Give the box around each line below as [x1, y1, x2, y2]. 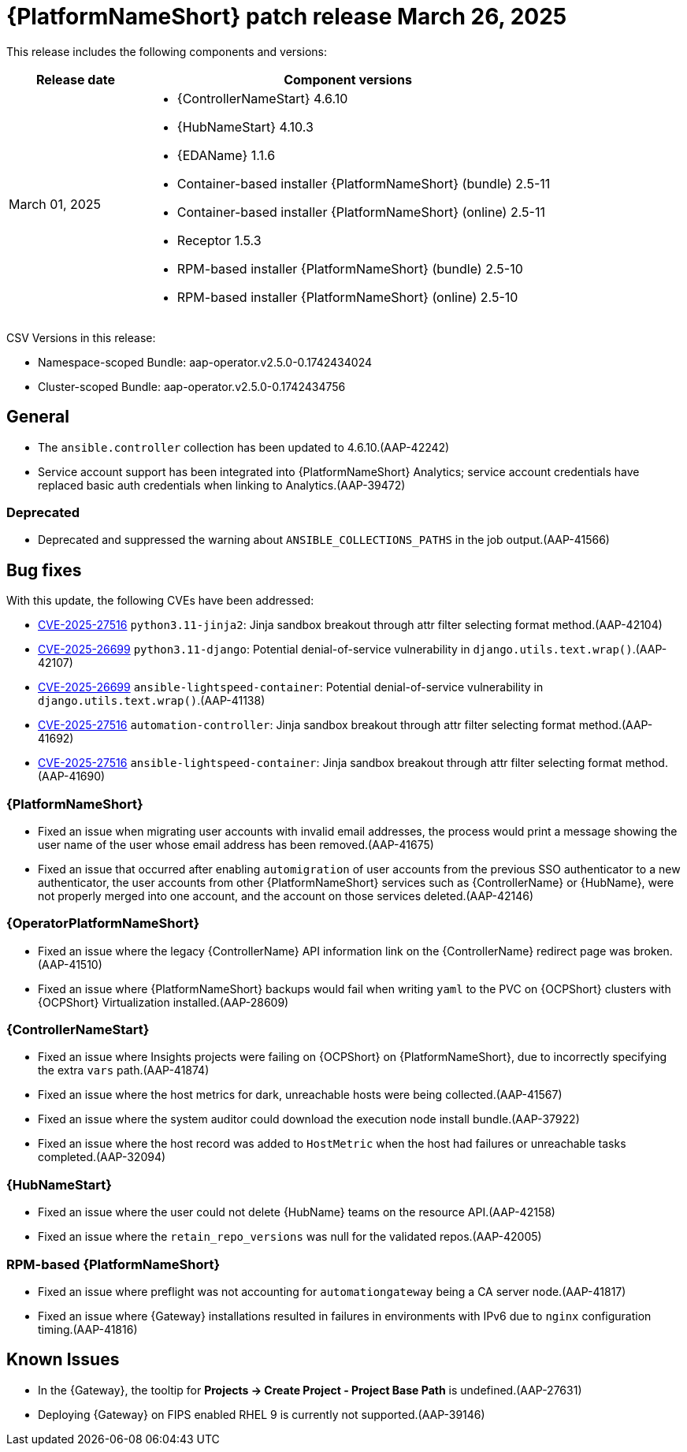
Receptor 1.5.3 [176, 232, 262, 248]
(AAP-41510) [38, 957, 102, 971]
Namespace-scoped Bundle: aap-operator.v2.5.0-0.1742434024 [38, 355, 373, 369]
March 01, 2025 [9, 195, 102, 212]
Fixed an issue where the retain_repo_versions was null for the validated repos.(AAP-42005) [38, 1230, 542, 1244]
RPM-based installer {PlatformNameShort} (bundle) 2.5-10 [176, 260, 523, 277]
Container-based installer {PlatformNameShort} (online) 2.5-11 [176, 203, 545, 220]
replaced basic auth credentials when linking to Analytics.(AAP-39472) [38, 478, 406, 492]
